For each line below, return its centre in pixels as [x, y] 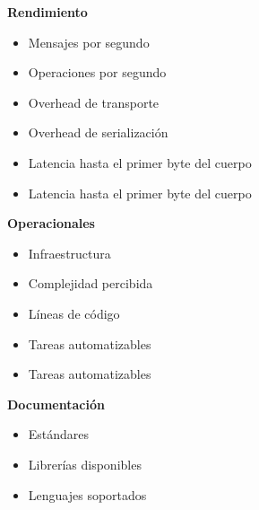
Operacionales [51, 223]
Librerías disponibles [85, 464]
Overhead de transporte [94, 102]
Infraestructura [69, 253]
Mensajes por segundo [89, 42]
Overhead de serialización [98, 132]
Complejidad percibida [91, 283]
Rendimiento [47, 12]
